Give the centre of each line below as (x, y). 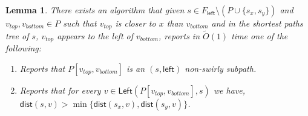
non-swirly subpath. (221, 68)
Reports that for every (60, 90)
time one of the (260, 35)
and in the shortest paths (257, 23)
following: (24, 48)
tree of (17, 35)
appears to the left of (95, 35)
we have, (229, 90)
